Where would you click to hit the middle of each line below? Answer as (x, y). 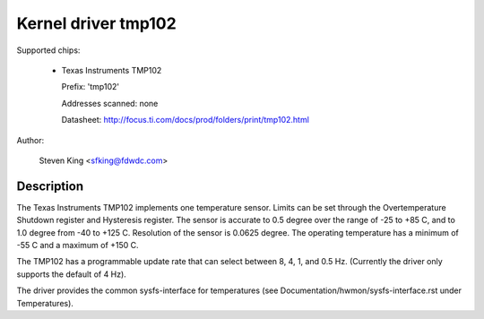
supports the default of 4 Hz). (72, 274)
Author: (30, 140)
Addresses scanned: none (110, 103)
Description (50, 186)
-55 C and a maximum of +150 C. (78, 245)
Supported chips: (48, 50)
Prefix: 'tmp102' (91, 87)
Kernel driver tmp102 (96, 23)
